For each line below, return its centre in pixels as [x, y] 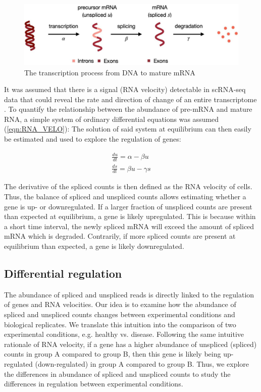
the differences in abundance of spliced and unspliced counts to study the [117, 374]
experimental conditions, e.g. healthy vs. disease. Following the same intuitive [124, 334]
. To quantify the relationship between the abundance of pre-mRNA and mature [128, 109]
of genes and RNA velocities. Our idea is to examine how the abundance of [120, 304]
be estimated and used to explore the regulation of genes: [93, 139]
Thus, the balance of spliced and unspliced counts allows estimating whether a [125, 196]
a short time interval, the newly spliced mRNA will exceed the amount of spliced [129, 226]
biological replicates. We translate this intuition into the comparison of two [120, 324]
